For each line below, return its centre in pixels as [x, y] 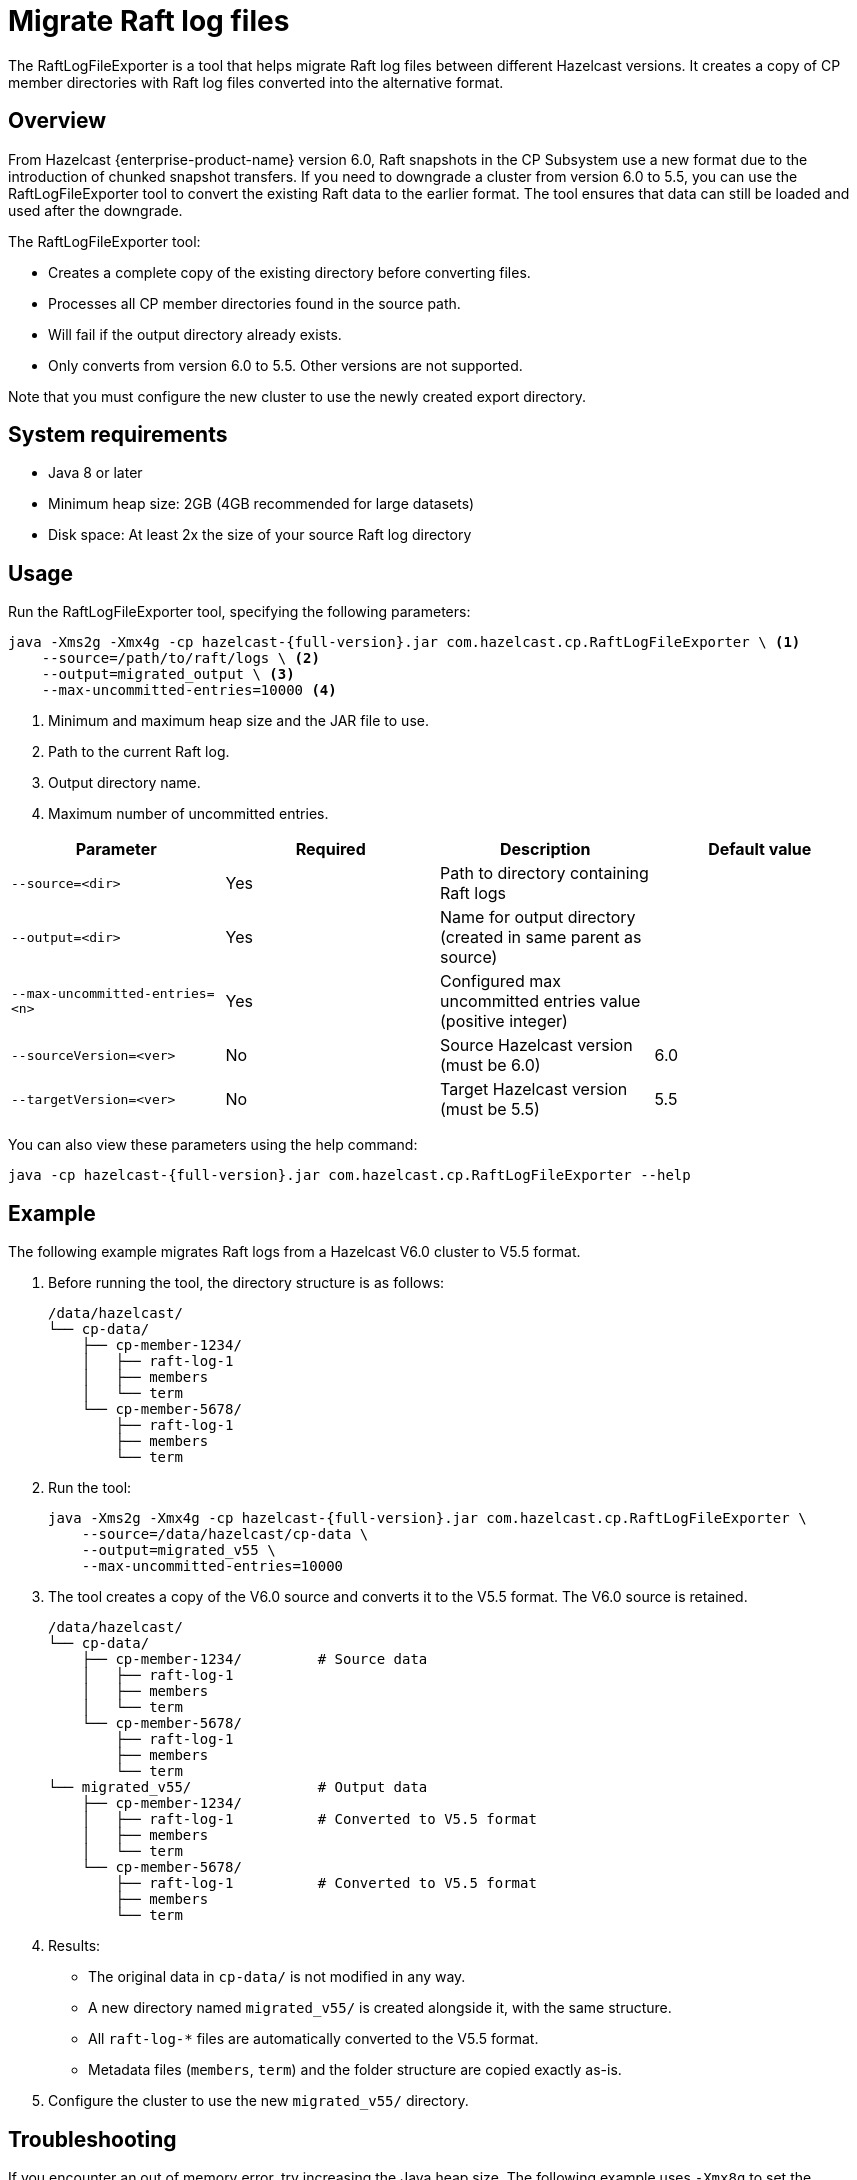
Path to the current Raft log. [139, 752]
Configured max [500, 981]
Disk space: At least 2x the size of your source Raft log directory [260, 535]
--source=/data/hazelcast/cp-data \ [225, 1534]
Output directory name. [124, 783]
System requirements [118, 435]
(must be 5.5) [490, 1109]
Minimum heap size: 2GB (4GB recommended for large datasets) [261, 504]
